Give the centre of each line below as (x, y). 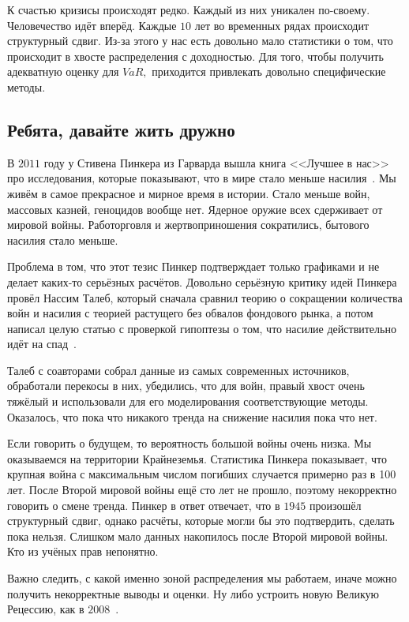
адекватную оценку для (63, 71)
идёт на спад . (42, 344)
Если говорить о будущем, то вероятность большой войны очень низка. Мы (189, 443)
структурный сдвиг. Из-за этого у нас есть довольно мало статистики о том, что (200, 41)
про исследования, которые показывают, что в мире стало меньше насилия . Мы (202, 178)
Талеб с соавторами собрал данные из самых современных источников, (178, 370)
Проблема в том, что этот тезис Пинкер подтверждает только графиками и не (193, 266)
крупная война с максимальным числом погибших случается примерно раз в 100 (202, 474)
